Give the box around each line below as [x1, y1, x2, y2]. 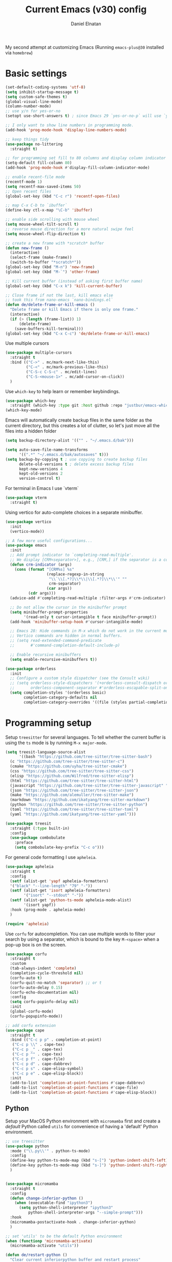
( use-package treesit [5, 821, 52, 826]
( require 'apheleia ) [5, 921, 50, 926]
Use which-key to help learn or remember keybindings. [5, 388, 120, 394]
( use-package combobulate [10, 835, 66, 840]
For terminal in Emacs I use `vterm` [5, 485, 79, 492]
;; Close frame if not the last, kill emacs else [5, 292, 114, 298]
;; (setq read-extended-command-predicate [10, 638, 102, 643]
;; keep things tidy [5, 136, 50, 142]
